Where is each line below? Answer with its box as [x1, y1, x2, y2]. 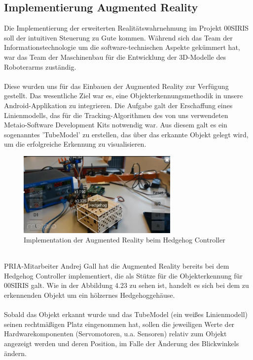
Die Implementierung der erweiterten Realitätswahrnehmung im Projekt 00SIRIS [4, 23, 249, 33]
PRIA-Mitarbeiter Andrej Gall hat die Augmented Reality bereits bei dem [4, 261, 229, 271]
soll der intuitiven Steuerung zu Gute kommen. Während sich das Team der [4, 32, 233, 42]
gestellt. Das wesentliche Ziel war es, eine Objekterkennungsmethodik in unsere [4, 90, 243, 101]
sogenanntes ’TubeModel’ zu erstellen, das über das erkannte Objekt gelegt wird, [4, 129, 249, 139]
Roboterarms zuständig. [4, 61, 76, 72]
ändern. [4, 348, 27, 358]
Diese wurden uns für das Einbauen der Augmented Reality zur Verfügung [4, 80, 229, 91]
